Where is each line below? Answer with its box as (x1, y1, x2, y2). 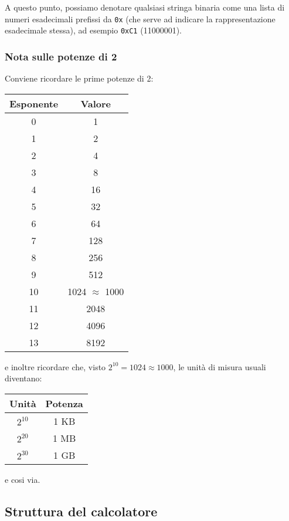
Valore (80, 96, 111, 110)
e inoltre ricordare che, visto (5, 360, 106, 373)
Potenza (45, 396, 83, 410)
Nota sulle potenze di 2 (5, 49, 117, 63)
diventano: (5, 372, 42, 384)
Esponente (9, 96, 59, 110)
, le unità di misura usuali (173, 360, 266, 373)
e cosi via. (5, 473, 40, 485)
